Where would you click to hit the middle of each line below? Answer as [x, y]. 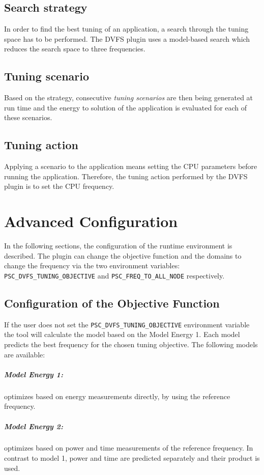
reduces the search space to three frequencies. [75, 49]
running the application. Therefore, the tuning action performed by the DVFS [126, 176]
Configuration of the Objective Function [112, 303]
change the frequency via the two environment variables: [92, 266]
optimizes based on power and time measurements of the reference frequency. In [129, 448]
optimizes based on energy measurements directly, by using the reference [117, 396]
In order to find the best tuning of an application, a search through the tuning [126, 29]
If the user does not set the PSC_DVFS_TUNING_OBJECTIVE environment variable [127, 324]
